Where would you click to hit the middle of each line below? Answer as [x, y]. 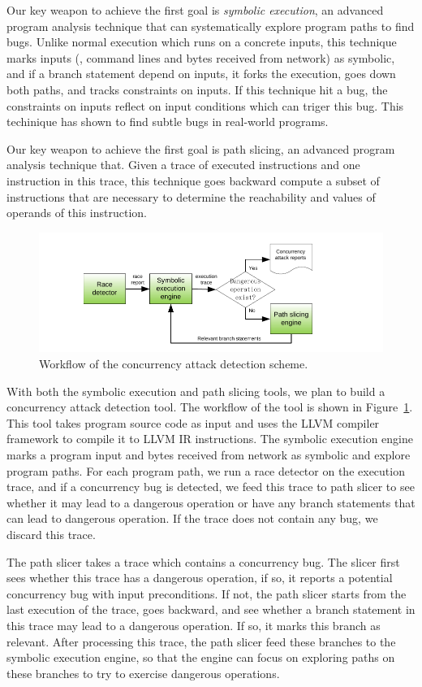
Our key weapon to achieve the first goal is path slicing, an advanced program [201, 148]
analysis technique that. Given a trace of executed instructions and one [183, 165]
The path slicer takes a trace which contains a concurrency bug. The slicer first [203, 561]
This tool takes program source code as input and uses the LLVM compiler [193, 422]
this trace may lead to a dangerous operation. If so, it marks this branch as [194, 625]
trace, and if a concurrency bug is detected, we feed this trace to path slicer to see [211, 487]
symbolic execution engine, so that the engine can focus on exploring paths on [201, 657]
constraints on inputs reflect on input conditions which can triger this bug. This [205, 105]
